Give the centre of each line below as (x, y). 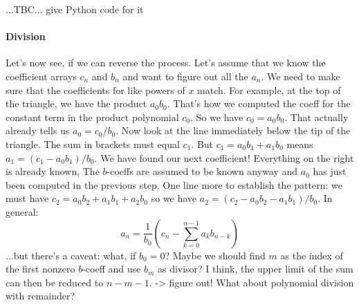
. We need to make (301, 76)
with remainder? (40, 296)
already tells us (38, 130)
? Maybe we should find (215, 255)
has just (330, 171)
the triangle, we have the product (76, 103)
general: (22, 211)
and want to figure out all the (185, 76)
